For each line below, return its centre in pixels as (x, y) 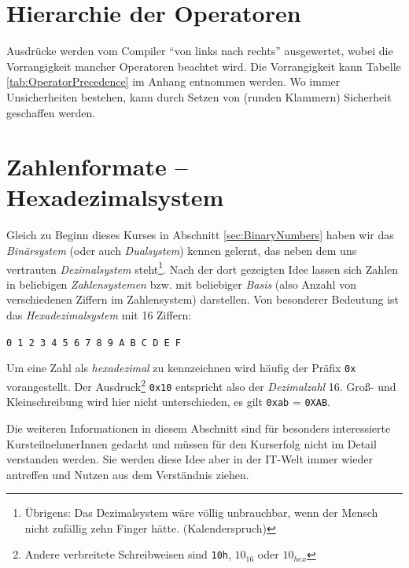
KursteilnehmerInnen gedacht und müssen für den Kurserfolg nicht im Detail (192, 443)
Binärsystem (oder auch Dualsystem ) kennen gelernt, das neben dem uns (182, 250)
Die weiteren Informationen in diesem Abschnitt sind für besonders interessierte (199, 428)
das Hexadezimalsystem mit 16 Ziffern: (99, 315)
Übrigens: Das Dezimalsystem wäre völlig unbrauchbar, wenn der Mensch (201, 513)
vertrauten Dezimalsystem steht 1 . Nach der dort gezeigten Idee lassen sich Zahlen (203, 267)
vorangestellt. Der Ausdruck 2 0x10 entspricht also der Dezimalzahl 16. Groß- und (201, 385)
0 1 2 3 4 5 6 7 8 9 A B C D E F (94, 343)
